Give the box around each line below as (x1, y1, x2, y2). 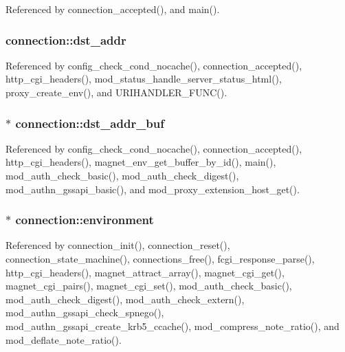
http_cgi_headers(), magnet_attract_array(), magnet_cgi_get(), (5, 265, 285, 279)
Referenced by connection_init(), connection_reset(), (5, 238, 230, 252)
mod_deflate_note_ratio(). (5, 332, 122, 346)
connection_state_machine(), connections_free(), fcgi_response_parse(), (5, 252, 315, 265)
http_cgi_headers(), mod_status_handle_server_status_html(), (5, 71, 282, 86)
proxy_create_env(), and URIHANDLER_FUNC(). (5, 85, 227, 99)
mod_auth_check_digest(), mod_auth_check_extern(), (5, 291, 245, 306)
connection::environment (15, 211, 154, 228)
